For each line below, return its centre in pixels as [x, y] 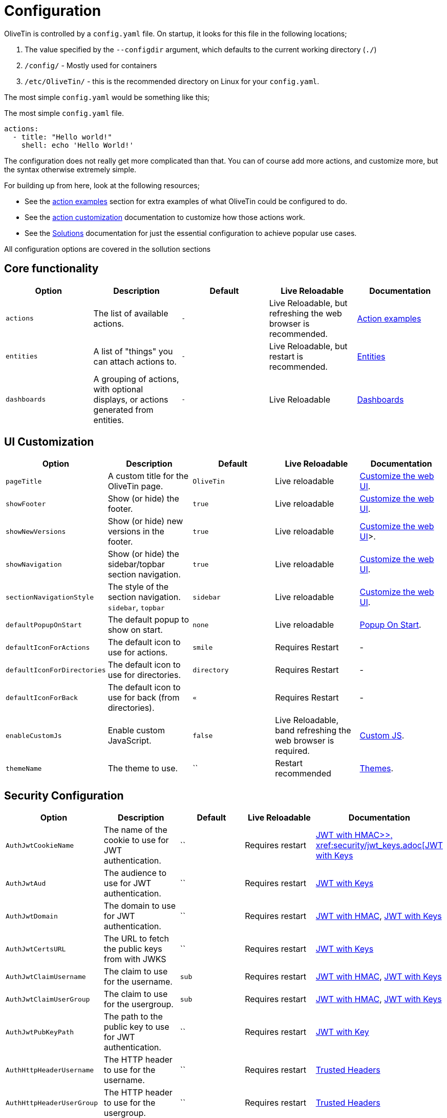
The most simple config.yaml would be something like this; [107, 97]
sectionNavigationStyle [50, 597]
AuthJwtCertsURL [36, 949]
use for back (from [144, 698]
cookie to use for [136, 840]
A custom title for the [148, 476]
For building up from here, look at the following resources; [102, 185]
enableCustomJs [34, 735]
